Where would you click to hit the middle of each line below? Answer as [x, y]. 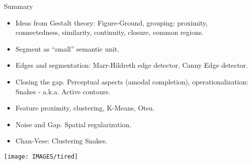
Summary [18, 6]
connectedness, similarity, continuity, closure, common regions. [110, 32]
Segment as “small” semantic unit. [67, 48]
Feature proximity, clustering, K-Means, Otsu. [85, 108]
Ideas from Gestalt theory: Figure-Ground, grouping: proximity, [111, 22]
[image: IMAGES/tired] [41, 156]
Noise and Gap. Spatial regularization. [73, 124]
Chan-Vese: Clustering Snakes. [61, 141]
